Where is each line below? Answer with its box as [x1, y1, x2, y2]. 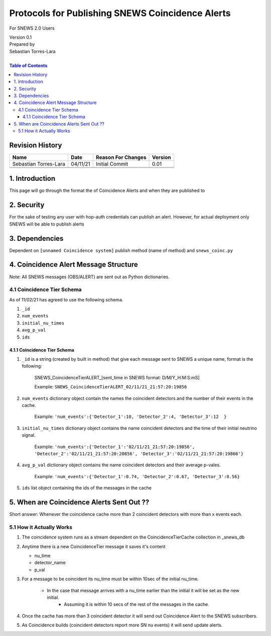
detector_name [34, 560, 66, 566]
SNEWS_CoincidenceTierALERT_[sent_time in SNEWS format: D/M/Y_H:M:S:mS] [34, 374, 200, 380]
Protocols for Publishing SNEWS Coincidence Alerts [9, 8, 231, 19]
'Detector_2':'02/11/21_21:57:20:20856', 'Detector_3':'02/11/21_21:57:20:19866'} [34, 451, 243, 457]
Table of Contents [9, 62, 48, 68]
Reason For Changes [95, 154, 147, 161]
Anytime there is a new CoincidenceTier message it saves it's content [22, 543, 166, 550]
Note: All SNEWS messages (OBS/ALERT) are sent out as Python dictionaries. [9, 274, 170, 280]
